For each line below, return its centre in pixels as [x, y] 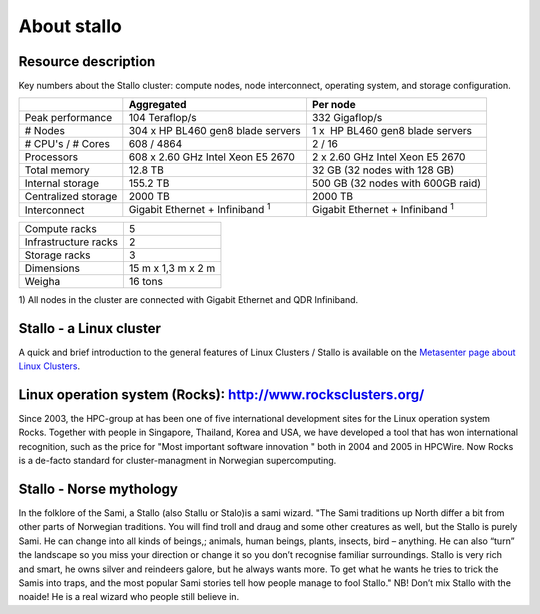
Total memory [57, 170]
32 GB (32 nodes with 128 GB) [383, 170]
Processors [51, 157]
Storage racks [57, 255]
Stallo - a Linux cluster [90, 328]
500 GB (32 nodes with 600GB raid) [396, 183]
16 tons [146, 281]
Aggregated [157, 105]
